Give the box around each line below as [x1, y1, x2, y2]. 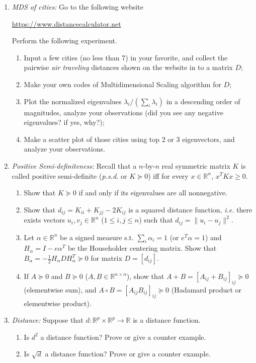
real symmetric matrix [161, 160, 230, 171]
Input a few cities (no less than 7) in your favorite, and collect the [24, 52, 228, 62]
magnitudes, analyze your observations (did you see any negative [24, 107, 223, 117]
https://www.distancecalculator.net [12, 18, 121, 29]
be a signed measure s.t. [60, 232, 134, 242]
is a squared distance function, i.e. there [128, 204, 252, 214]
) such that [139, 214, 173, 225]
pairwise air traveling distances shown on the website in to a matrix [24, 62, 233, 72]
